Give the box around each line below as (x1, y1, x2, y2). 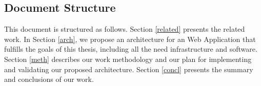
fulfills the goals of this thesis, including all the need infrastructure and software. (4, 44, 257, 54)
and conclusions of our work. (4, 74, 94, 84)
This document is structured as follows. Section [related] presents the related (4, 24, 245, 34)
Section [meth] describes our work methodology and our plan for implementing (4, 53, 252, 64)
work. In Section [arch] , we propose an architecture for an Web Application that (4, 33, 256, 44)
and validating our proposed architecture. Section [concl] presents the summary (4, 63, 253, 74)
